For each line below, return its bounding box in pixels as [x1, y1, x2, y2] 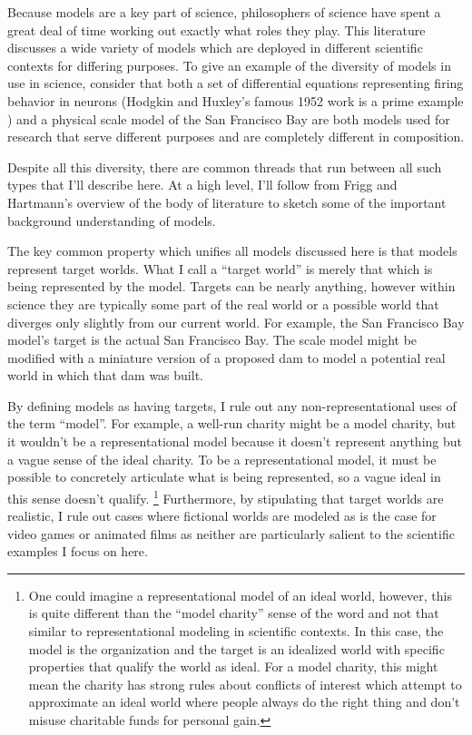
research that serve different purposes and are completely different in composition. [7, 127, 465, 146]
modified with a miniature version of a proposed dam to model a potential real [7, 348, 446, 367]
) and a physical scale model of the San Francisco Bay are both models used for [7, 109, 450, 128]
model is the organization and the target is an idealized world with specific [28, 639, 445, 658]
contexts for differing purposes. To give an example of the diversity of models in [7, 55, 451, 74]
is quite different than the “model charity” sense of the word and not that [28, 603, 439, 622]
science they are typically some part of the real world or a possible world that [7, 294, 439, 313]
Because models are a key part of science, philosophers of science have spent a [7, 3, 441, 21]
